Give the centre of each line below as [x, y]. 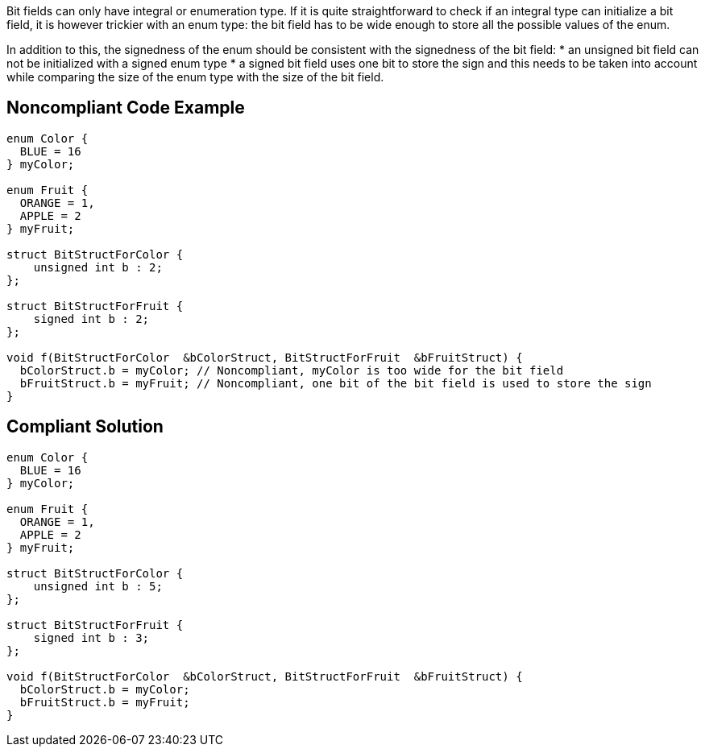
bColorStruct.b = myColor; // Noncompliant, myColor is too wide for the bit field [292, 370]
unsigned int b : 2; [98, 267]
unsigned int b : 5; [98, 586]
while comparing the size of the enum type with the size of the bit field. [195, 77]
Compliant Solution [85, 427]
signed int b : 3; [91, 637]
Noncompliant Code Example [126, 108]
